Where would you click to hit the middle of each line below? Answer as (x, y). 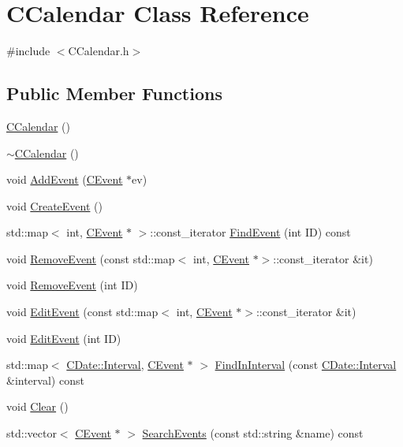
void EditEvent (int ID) (64, 338)
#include (28, 51)
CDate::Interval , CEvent (125, 365)
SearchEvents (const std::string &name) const (253, 433)
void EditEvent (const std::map (82, 312)
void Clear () (37, 406)
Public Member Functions (114, 93)
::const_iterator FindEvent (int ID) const (250, 232)
